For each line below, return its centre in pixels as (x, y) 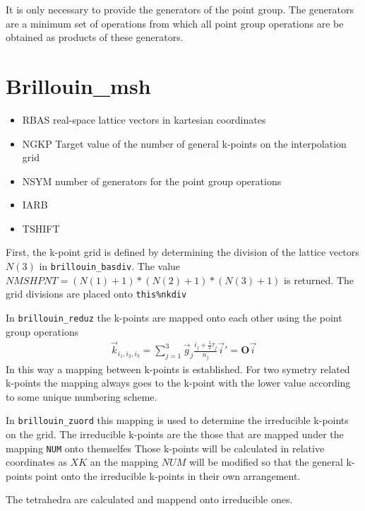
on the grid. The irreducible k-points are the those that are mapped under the (175, 434)
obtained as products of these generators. (95, 37)
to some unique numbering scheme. (82, 396)
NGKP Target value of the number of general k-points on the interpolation (184, 143)
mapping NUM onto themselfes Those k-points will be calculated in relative (165, 448)
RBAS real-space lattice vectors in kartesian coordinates (144, 119)
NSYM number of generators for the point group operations (152, 181)
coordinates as (36, 462)
